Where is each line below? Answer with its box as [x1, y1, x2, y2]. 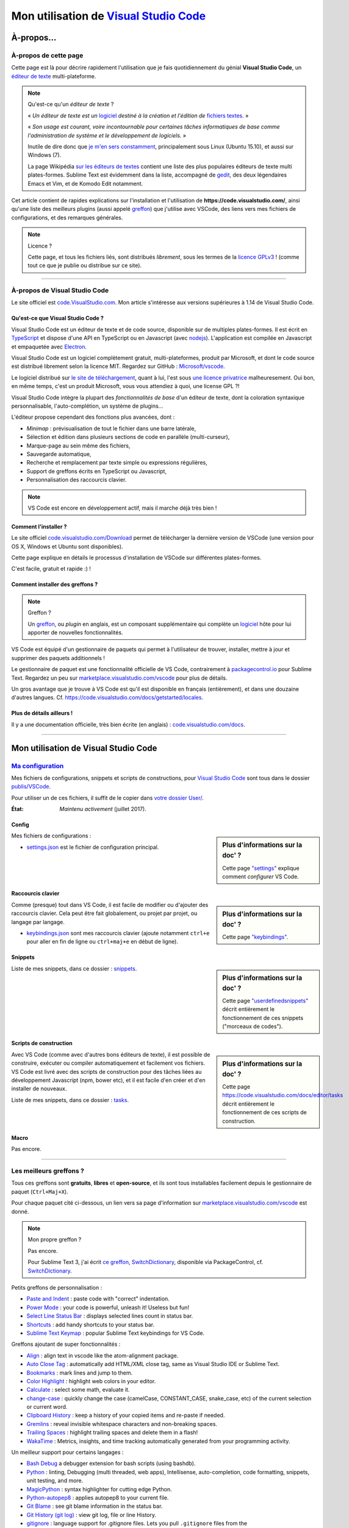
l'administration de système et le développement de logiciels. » [27, 131, 186, 139]
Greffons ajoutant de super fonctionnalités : [11, 1340, 121, 1348]
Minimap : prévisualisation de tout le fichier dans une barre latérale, [26, 425, 196, 432]
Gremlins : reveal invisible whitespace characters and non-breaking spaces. [26, 1420, 218, 1427]
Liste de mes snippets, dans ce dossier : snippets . [11, 964, 137, 972]
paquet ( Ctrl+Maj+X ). [11, 1188, 68, 1195]
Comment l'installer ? [11, 523, 67, 530]
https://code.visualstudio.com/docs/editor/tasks [222, 1092, 344, 1099]
